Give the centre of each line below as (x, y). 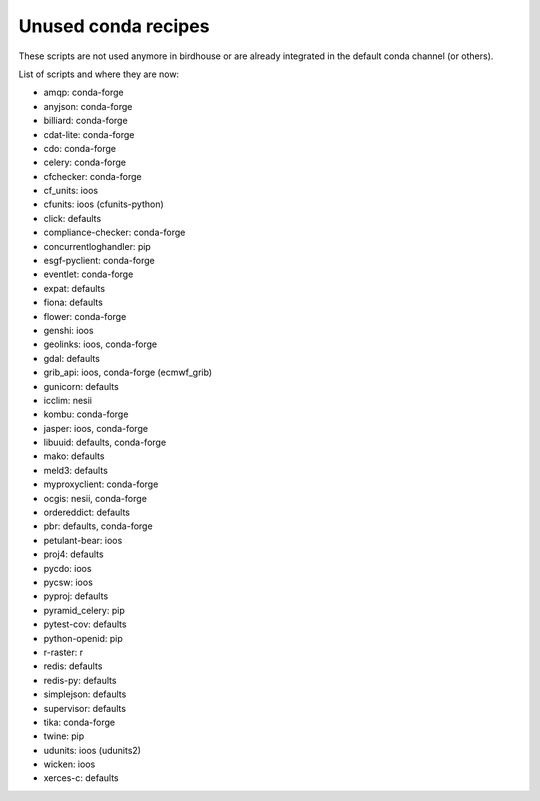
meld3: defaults (76, 470)
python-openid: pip (83, 638)
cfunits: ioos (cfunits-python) (103, 204)
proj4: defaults (73, 554)
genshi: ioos (68, 330)
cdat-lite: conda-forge (89, 134)
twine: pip (64, 736)
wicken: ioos (69, 764)
